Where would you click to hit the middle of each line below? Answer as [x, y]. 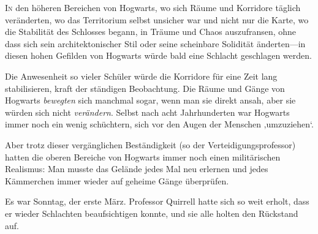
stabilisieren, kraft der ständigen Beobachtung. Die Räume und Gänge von [145, 88]
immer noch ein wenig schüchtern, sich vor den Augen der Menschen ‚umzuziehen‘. [159, 124]
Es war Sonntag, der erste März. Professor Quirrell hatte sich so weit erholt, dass [157, 201]
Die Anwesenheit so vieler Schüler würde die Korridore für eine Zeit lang [141, 76]
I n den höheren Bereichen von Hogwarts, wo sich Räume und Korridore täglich [153, 7]
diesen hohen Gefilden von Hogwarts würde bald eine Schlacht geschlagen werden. [158, 55]
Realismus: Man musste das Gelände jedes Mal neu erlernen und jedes [137, 169]
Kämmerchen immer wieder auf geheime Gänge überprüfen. [117, 180]
